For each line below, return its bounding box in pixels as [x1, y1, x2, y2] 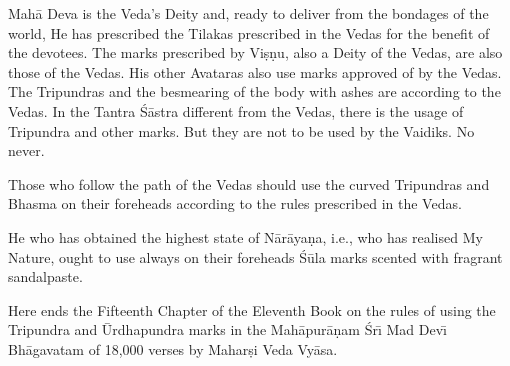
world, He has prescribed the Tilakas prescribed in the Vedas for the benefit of [8, 22, 490, 43]
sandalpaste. [8, 266, 83, 287]
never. [8, 140, 45, 161]
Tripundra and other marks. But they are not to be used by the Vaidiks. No [8, 120, 475, 141]
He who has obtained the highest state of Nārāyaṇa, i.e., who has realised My [8, 226, 483, 247]
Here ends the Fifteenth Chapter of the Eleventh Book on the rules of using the [8, 299, 496, 320]
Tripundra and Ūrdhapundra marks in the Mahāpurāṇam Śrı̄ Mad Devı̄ [8, 319, 447, 340]
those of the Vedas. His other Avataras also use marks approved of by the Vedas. [8, 61, 502, 82]
